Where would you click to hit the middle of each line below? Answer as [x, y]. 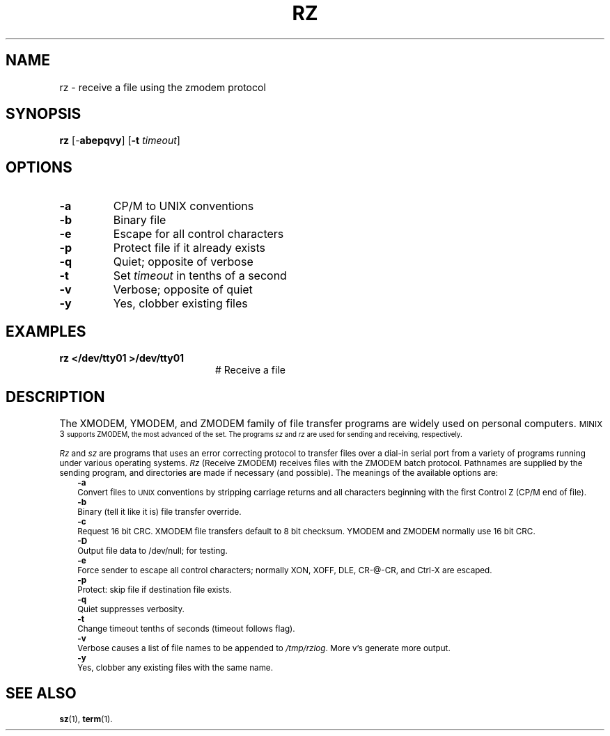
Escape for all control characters [198, 234]
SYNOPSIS [44, 114]
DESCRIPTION [55, 397]
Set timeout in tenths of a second [200, 276]
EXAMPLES [46, 331]
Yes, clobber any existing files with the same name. [175, 667]
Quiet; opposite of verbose [183, 262]
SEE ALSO [41, 694]
